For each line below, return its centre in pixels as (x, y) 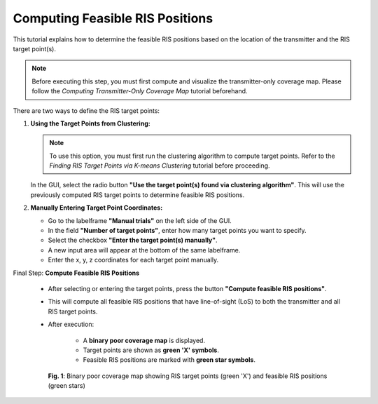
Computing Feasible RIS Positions (113, 18)
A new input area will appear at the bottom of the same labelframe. (144, 250)
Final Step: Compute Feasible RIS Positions (76, 273)
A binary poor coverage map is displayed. (144, 340)
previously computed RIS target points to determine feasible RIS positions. (138, 195)
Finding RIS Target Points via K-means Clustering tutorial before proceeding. (160, 166)
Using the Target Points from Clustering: (90, 123)
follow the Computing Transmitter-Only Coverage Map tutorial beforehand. (140, 91)
